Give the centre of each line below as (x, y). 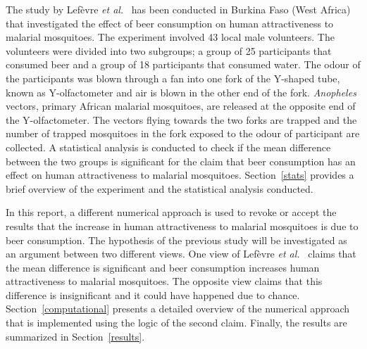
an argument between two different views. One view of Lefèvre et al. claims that (181, 254)
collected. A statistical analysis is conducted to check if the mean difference (168, 147)
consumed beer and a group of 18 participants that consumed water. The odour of (183, 64)
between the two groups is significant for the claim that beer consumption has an (181, 161)
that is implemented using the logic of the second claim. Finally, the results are (176, 323)
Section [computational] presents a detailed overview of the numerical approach (178, 309)
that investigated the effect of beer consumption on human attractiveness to (170, 23)
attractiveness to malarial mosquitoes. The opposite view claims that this (164, 281)
